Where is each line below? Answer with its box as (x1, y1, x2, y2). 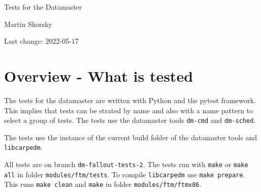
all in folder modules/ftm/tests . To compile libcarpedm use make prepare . (4, 169, 245, 179)
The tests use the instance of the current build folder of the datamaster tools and (4, 132, 257, 142)
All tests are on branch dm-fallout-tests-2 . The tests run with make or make (4, 159, 248, 169)
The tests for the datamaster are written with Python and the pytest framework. (4, 94, 256, 105)
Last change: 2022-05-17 (4, 36, 79, 46)
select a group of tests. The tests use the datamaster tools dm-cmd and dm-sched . (4, 115, 256, 125)
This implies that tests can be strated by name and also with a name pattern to (4, 105, 253, 115)
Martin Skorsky (4, 18, 52, 29)
